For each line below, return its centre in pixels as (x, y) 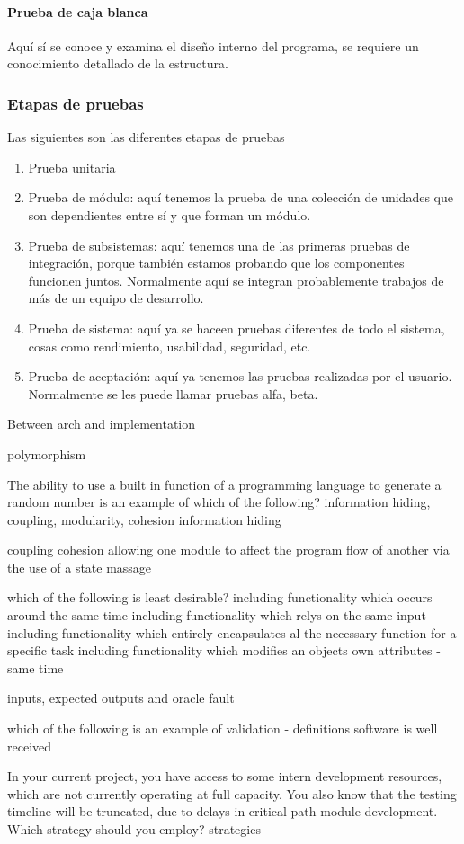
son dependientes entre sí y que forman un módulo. (170, 214)
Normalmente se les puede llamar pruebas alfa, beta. (173, 393)
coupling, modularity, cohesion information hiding (144, 519)
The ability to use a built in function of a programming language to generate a (224, 484)
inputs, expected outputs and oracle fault (121, 698)
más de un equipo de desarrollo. (116, 298)
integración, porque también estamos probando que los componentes (216, 263)
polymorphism (47, 453)
